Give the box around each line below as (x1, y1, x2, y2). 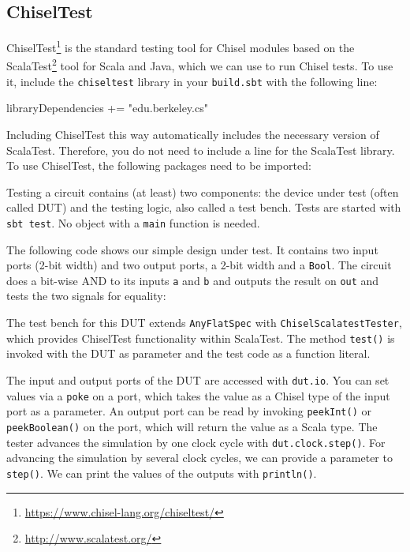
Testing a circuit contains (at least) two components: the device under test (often (6, 183, 399, 200)
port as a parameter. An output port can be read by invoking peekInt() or (6, 403, 372, 419)
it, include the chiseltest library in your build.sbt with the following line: (6, 73, 378, 89)
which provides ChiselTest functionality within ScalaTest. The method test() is (6, 329, 395, 346)
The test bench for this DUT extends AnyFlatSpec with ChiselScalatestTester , (6, 314, 402, 331)
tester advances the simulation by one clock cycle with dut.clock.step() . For (6, 434, 386, 450)
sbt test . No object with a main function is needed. (6, 214, 260, 231)
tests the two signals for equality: (6, 287, 166, 304)
